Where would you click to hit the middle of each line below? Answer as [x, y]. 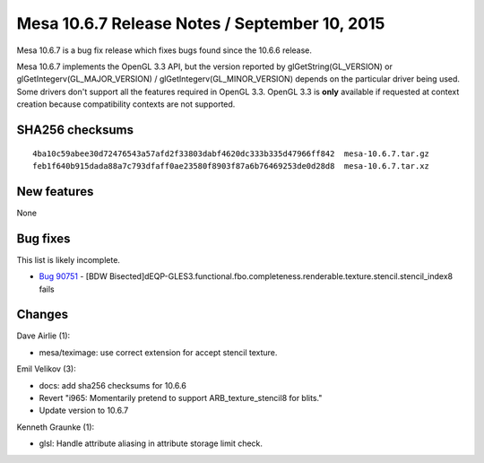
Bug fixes [43, 238]
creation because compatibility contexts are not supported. [126, 104]
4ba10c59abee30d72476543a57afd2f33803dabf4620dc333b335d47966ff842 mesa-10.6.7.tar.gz [231, 153]
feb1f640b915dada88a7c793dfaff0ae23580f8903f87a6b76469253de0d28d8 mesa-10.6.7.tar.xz [231, 166]
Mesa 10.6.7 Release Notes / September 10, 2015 [201, 23]
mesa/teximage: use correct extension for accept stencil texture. [158, 352]
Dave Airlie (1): [43, 336]
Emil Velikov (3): [46, 369]
